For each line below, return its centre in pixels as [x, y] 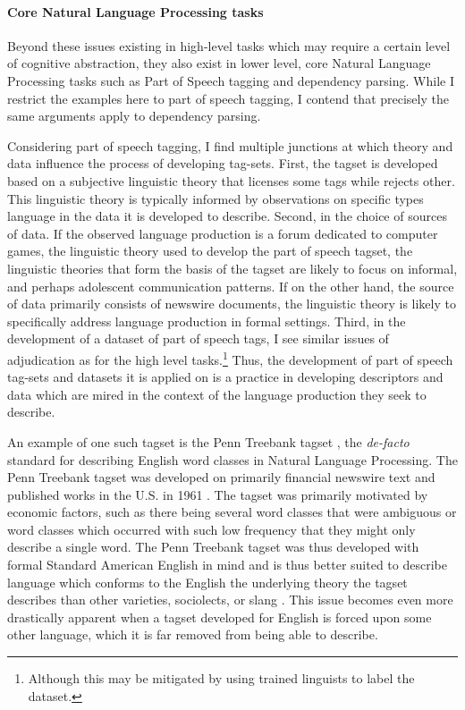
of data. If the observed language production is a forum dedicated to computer [223, 233]
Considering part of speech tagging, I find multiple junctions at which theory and [230, 145]
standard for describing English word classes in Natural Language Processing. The [232, 459]
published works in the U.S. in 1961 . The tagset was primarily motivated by [218, 494]
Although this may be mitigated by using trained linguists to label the [221, 678]
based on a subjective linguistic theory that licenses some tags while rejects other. [231, 180]
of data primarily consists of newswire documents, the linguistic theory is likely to [232, 304]
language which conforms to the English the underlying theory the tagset [207, 582]
